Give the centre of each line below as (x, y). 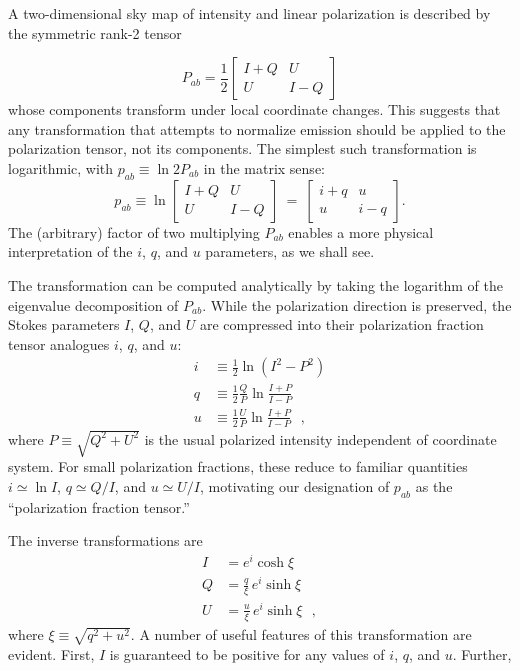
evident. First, (51, 653)
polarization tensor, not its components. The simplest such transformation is (242, 148)
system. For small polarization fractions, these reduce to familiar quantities (238, 466)
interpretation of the (70, 251)
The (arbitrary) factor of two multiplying (134, 231)
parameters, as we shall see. (290, 251)
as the (434, 485)
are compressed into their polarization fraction (341, 324)
